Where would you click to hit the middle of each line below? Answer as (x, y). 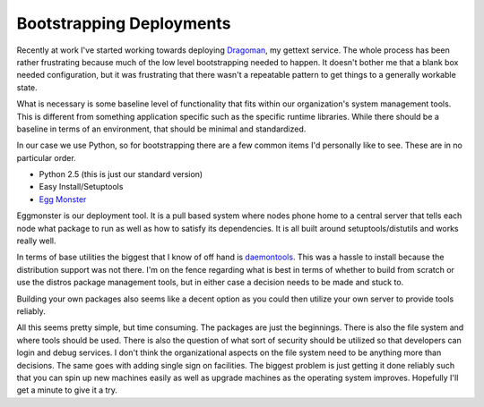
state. (27, 87)
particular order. (46, 157)
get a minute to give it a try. (67, 390)
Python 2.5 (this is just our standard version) (121, 174)
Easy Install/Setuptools (81, 187)
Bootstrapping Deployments (124, 23)
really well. (37, 241)
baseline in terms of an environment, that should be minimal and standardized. (161, 129)
